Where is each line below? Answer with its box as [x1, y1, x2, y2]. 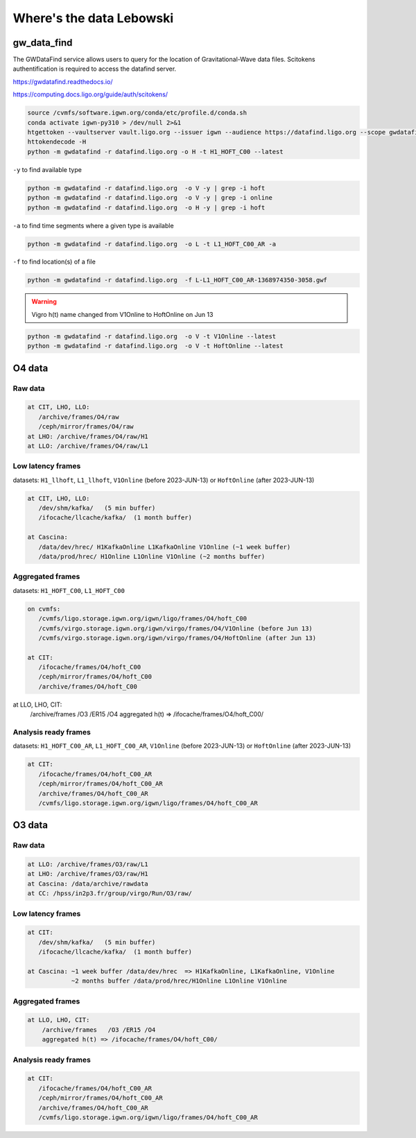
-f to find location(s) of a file [12, 257, 96, 266]
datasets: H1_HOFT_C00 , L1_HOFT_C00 [12, 586, 125, 594]
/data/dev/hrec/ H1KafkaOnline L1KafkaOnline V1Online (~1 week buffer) [38, 543, 291, 551]
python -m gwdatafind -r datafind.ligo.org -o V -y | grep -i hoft [27, 184, 266, 192]
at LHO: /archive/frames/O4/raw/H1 [27, 432, 148, 440]
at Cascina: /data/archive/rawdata [27, 879, 148, 888]
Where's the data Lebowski [12, 10, 174, 26]
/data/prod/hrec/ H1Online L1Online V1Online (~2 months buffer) [38, 553, 266, 560]
